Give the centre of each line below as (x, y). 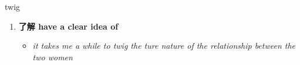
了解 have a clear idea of (68, 26)
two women (53, 57)
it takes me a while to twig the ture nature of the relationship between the (164, 46)
